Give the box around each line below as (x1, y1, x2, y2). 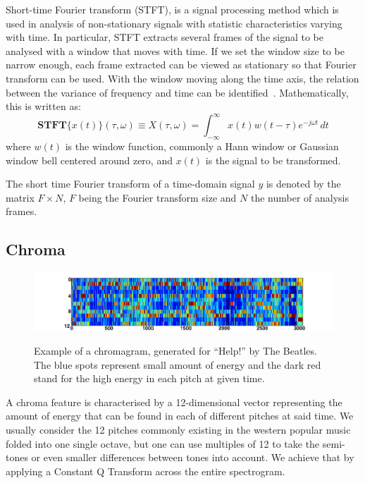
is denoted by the (266, 176, 341, 191)
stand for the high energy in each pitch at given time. (34, 371, 265, 386)
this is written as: (6, 99, 81, 114)
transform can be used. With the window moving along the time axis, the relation (6, 71, 359, 85)
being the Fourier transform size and (78, 190, 237, 204)
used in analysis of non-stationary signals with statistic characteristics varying (6, 16, 342, 30)
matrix (6, 190, 35, 204)
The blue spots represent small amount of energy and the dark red (34, 357, 321, 372)
